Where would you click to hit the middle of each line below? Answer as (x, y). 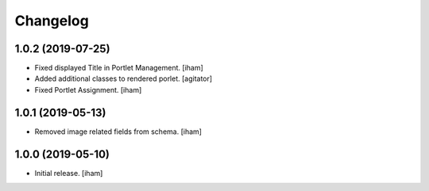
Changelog (52, 21)
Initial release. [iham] (69, 173)
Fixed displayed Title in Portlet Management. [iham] (119, 68)
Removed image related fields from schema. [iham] (118, 132)
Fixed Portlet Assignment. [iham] (88, 90)
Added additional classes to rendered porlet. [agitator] (124, 78)
